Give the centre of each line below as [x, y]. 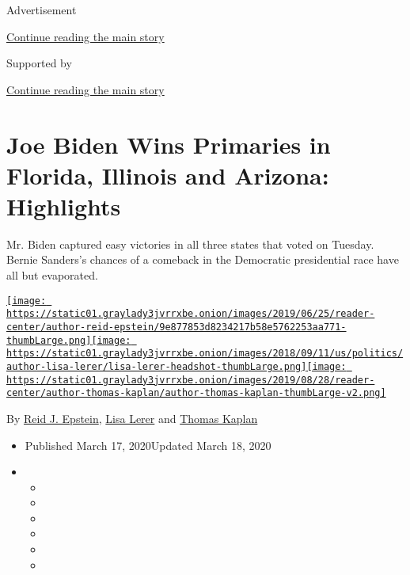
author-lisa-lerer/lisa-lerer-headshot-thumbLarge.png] [157, 366]
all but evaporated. [52, 275]
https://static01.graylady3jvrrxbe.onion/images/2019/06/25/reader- [191, 314]
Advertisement [42, 10]
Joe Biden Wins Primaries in [169, 144]
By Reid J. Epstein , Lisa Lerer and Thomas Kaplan [132, 418]
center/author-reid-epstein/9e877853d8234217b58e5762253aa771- [177, 327]
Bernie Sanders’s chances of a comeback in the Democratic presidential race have [203, 259]
